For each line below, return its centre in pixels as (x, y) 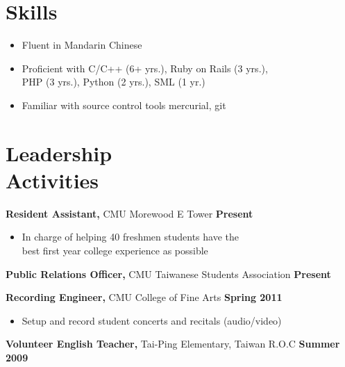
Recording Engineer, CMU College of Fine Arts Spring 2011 (144, 297)
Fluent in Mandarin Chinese (82, 45)
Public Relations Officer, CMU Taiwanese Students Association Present (168, 274)
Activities (52, 180)
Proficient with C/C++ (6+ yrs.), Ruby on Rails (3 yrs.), (145, 68)
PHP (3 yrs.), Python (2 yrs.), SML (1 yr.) (113, 82)
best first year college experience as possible (115, 250)
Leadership (59, 153)
